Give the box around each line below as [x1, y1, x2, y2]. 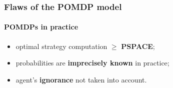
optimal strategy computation [15, 40, 107, 51]
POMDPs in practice [4, 21, 78, 32]
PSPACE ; [121, 40, 155, 51]
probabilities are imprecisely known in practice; [15, 57, 169, 68]
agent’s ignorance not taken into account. [15, 74, 147, 84]
